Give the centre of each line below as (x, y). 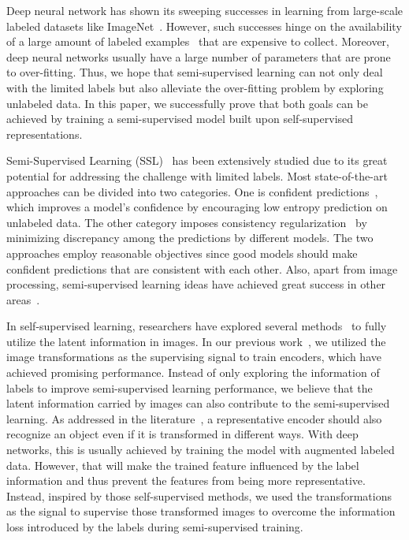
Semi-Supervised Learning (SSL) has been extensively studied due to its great (197, 160)
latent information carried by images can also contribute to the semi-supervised (198, 403)
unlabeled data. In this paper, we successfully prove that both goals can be (187, 103)
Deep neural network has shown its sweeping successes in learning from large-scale (205, 10)
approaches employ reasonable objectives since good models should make (182, 253)
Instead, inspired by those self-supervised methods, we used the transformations (199, 495)
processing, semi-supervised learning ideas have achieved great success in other (196, 284)
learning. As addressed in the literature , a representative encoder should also (194, 418)
